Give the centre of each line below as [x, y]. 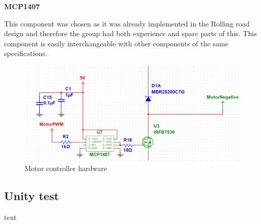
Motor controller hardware [66, 168]
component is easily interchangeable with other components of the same [116, 43]
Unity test [32, 195]
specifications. [26, 53]
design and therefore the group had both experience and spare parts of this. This [130, 33]
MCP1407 [22, 6]
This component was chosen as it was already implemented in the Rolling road [127, 23]
